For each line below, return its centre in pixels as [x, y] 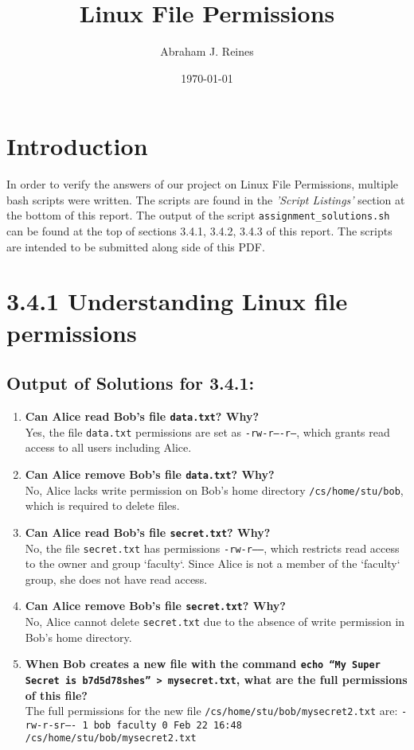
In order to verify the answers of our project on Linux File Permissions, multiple [203, 184]
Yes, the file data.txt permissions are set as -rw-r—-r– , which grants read [207, 431]
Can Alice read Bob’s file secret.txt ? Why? [148, 532]
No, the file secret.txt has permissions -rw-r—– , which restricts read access [212, 548]
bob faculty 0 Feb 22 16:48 [168, 725]
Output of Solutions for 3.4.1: [131, 383]
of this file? [56, 695]
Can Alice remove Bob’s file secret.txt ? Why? [155, 606]
